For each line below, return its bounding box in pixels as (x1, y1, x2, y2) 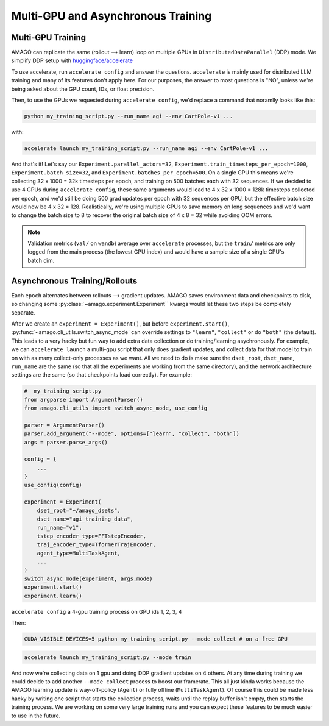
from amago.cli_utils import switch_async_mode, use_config (24, 405, 208, 411)
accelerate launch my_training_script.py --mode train (24, 653, 191, 661)
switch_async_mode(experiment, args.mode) (24, 575, 153, 582)
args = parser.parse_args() (24, 439, 108, 446)
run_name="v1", (37, 524, 82, 531)
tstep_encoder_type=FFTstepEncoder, (37, 532, 146, 539)
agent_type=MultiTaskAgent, (37, 549, 121, 557)
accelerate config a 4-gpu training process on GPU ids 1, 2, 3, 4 (11, 608, 182, 615)
